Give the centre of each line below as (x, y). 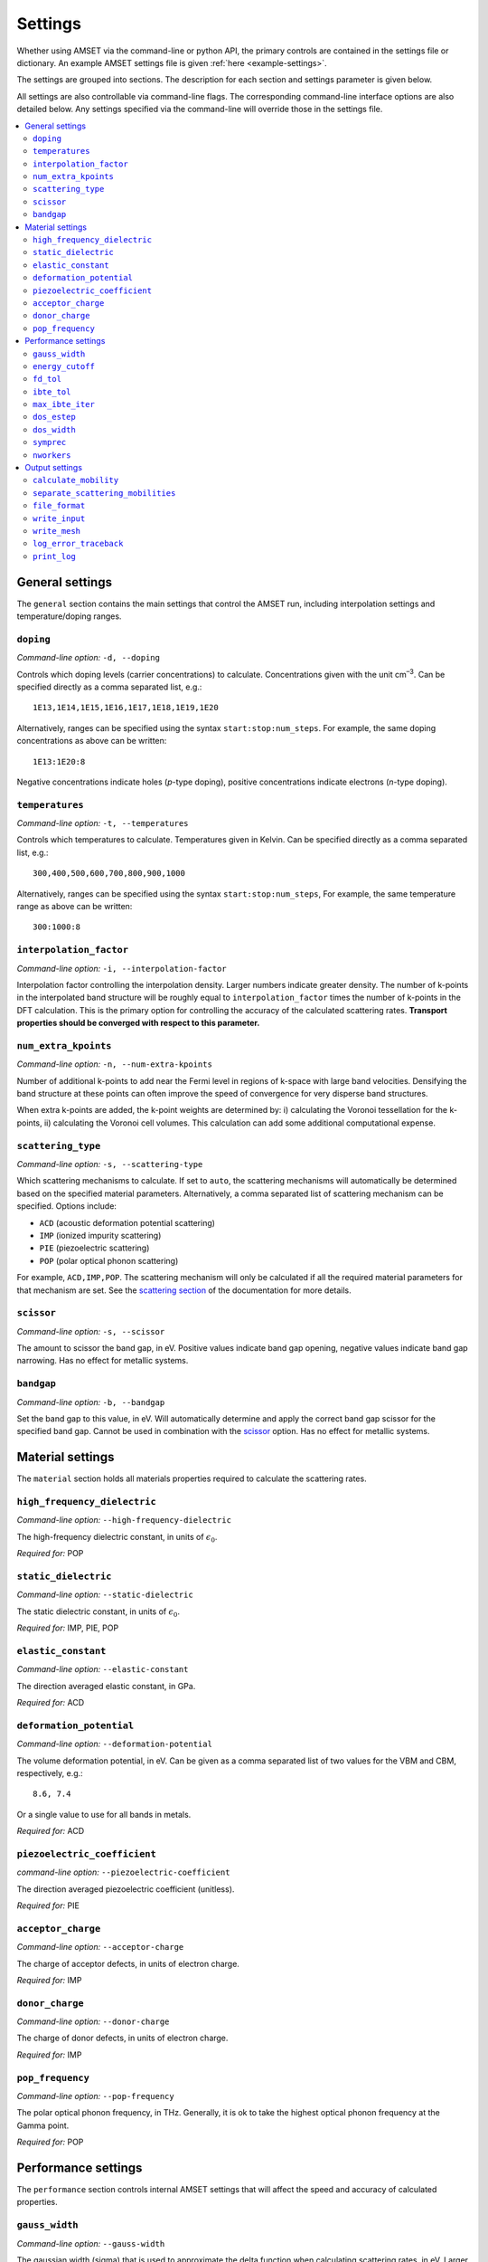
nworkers (52, 455)
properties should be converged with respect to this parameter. (138, 1023)
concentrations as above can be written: (92, 741)
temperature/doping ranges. (69, 616)
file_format (59, 506)
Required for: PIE (48, 1906)
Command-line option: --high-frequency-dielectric (124, 1520)
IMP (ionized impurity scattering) (100, 1235)
